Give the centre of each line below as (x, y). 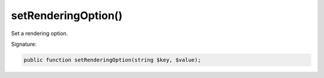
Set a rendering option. (40, 33)
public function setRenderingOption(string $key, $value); (112, 60)
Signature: (24, 44)
